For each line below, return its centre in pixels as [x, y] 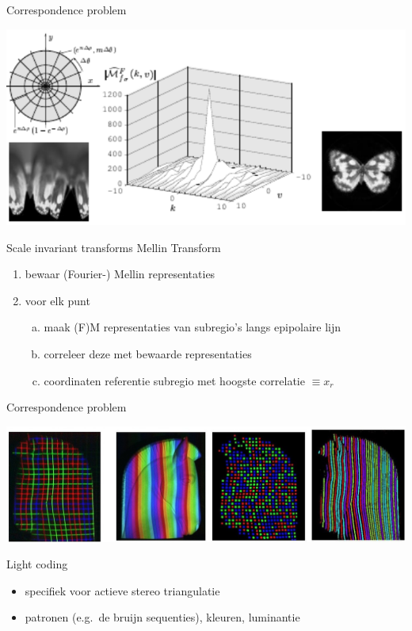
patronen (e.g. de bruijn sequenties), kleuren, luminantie [162, 617]
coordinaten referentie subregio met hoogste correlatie [174, 380]
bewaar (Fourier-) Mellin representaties [120, 274]
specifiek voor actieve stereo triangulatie [122, 590]
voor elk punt [57, 300]
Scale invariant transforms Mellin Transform [114, 247]
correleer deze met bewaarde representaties [148, 354]
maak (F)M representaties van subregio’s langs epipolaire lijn [193, 327]
